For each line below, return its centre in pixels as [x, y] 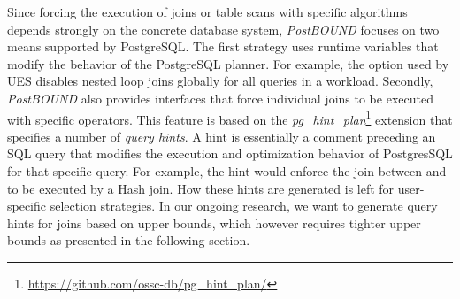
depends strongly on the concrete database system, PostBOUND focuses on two [223, 29]
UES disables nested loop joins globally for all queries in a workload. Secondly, [220, 81]
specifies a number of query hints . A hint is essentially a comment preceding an [222, 136]
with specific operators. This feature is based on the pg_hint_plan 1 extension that [230, 118]
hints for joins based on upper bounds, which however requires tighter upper [214, 222]
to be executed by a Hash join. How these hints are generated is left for [201, 188]
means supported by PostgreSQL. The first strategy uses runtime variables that [223, 46]
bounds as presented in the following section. [129, 240]
